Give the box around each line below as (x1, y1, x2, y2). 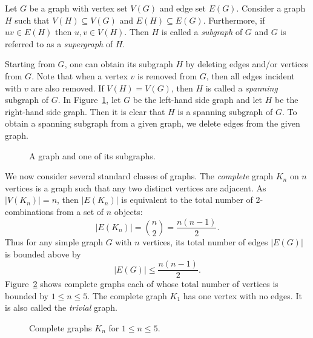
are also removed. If (31, 81, 104, 94)
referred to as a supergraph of (5, 37, 113, 50)
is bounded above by (5, 247, 81, 260)
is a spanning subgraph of (177, 105, 273, 118)
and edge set (159, 2, 206, 14)
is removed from (137, 69, 197, 82)
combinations (5, 205, 54, 217)
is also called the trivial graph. (5, 301, 117, 314)
